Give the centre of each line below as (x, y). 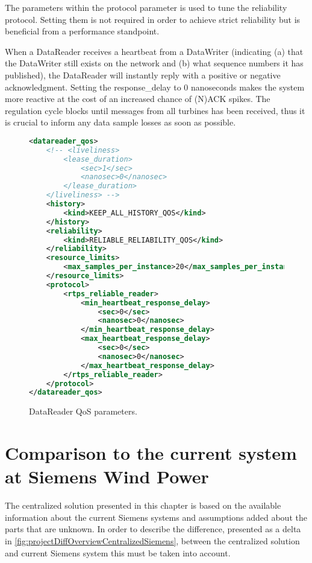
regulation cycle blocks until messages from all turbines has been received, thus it (155, 110)
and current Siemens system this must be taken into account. (118, 552)
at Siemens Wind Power (107, 476)
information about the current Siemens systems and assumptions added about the (156, 517)
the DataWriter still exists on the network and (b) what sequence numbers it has (154, 63)
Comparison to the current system (151, 453)
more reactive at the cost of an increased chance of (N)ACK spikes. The (138, 99)
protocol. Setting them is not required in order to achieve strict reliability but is (153, 19)
